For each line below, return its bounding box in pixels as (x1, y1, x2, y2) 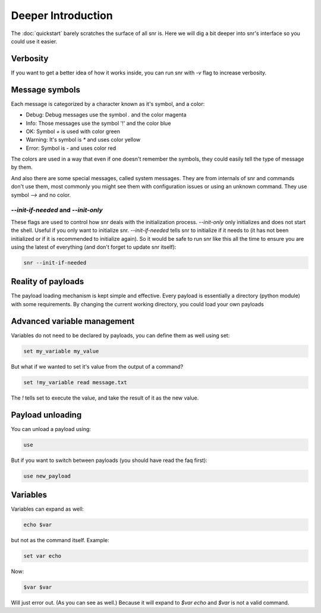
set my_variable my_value (23, 348, 99, 354)
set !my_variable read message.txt (23, 379, 127, 386)
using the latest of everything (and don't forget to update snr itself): (11, 243, 177, 250)
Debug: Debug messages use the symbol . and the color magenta (26, 111, 187, 118)
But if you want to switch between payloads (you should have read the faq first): (11, 457, 207, 464)
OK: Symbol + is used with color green (26, 128, 121, 135)
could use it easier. (11, 37, 58, 45)
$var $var (23, 583, 52, 590)
